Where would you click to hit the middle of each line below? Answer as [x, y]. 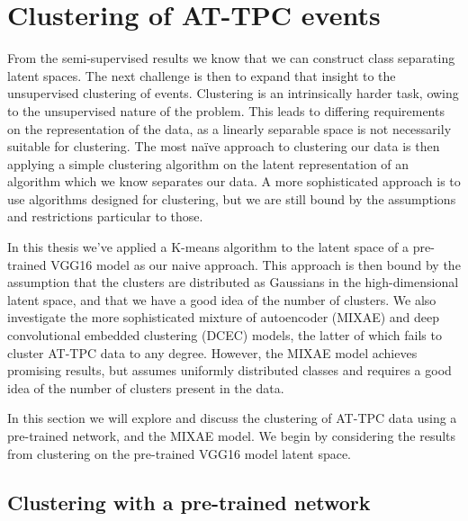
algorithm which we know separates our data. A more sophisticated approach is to [234, 181]
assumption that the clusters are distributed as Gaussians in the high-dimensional [233, 282]
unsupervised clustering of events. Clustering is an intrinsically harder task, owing [233, 93]
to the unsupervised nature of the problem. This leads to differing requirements [226, 110]
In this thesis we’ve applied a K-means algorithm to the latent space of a [208, 247]
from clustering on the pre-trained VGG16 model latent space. [180, 453]
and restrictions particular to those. [105, 216]
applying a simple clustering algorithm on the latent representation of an [208, 163]
